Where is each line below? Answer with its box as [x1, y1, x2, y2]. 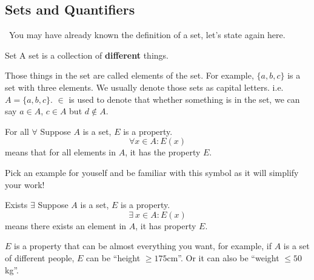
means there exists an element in [5, 219, 127, 232]
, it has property [135, 219, 196, 232]
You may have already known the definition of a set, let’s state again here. [8, 28, 286, 41]
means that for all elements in [5, 146, 116, 158]
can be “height [86, 251, 141, 264]
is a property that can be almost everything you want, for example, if [14, 239, 272, 252]
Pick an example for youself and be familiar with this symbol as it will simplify [5, 166, 299, 178]
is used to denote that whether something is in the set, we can [68, 93, 300, 105]
